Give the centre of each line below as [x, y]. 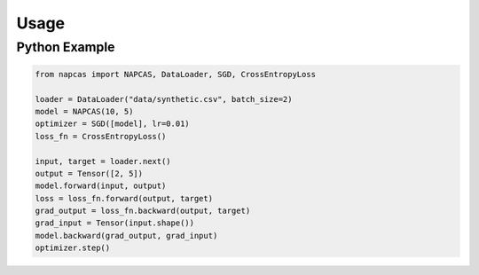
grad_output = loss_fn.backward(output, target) [143, 211]
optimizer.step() [73, 248]
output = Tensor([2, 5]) [89, 173]
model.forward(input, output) [101, 186]
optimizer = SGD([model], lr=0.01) [112, 124]
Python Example [66, 47]
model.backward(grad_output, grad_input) [126, 236]
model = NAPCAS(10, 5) [84, 111]
